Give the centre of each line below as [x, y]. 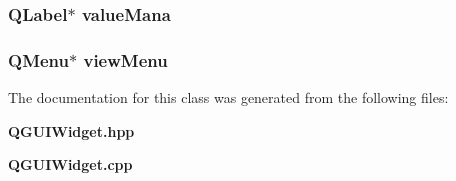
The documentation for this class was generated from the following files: [228, 97]
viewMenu [125, 59]
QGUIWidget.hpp [71, 130]
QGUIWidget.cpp [70, 164]
